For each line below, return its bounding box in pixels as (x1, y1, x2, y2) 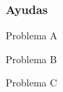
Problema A (6, 28, 57, 43)
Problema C (6, 75, 57, 90)
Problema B (6, 51, 57, 66)
